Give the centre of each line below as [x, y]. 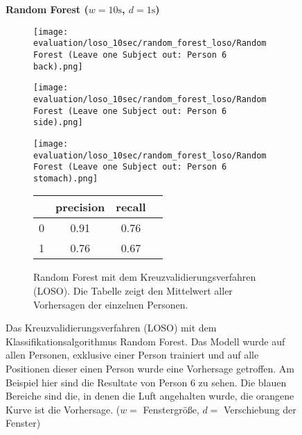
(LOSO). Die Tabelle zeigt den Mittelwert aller [133, 291]
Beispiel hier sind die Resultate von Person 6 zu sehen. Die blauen [146, 382]
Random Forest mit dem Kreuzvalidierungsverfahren [145, 277]
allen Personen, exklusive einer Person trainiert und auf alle [132, 355]
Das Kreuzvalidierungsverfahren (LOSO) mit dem [111, 328]
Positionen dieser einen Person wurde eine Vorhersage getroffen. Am [150, 369]
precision [80, 207]
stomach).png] [66, 178]
